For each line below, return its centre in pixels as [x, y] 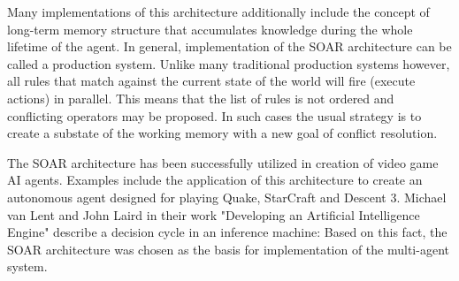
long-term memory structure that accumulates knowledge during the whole [210, 29]
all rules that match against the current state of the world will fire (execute [211, 81]
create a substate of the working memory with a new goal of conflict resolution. [222, 133]
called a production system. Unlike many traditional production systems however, [229, 63]
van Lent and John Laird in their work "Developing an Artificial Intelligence [214, 214]
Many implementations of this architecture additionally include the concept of [218, 11]
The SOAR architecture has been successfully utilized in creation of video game [223, 162]
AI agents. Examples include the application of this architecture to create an [215, 180]
